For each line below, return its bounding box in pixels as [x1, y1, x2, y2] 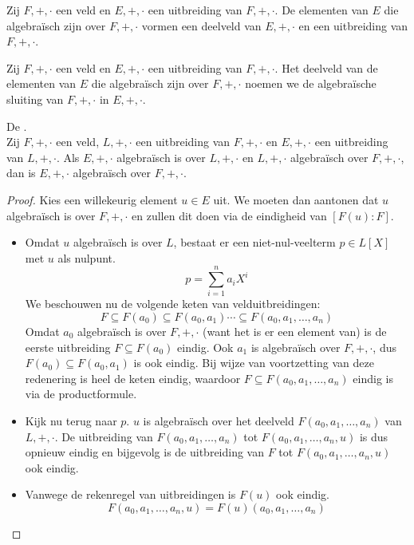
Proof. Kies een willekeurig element [6, 191, 178, 207]
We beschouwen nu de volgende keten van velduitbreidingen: [25, 295, 321, 312]
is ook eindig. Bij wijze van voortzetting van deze [133, 354, 374, 371]
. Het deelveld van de [274, 59, 378, 76]
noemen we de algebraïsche [245, 75, 377, 92]
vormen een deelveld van [141, 17, 262, 34]
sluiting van [6, 90, 64, 107]
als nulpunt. [57, 249, 116, 266]
